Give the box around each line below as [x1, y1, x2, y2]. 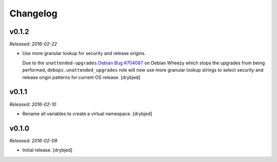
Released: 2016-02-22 [9, 41, 57, 47]
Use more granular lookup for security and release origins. [22, 50, 146, 57]
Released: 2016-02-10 [9, 101, 56, 107]
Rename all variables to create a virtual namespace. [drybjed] [22, 111, 152, 117]
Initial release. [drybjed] [22, 147, 73, 153]
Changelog [9, 8, 57, 19]
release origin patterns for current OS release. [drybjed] [22, 74, 141, 80]
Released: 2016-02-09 [9, 137, 57, 143]
